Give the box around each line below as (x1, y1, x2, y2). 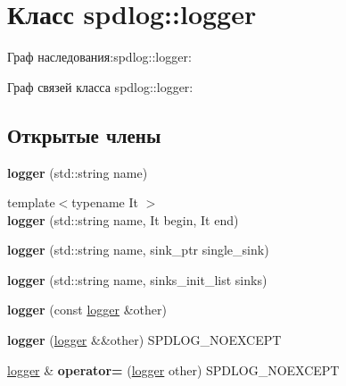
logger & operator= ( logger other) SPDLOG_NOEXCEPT (7, 360, 340, 379)
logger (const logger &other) (7, 300, 167, 319)
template (7, 193, 55, 212)
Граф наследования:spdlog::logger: (7, 47, 192, 66)
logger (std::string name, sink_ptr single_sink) (7, 240, 269, 259)
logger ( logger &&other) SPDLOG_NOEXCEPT (7, 331, 282, 349)
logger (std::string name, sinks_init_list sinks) (7, 270, 268, 289)
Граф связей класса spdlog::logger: (7, 77, 194, 96)
